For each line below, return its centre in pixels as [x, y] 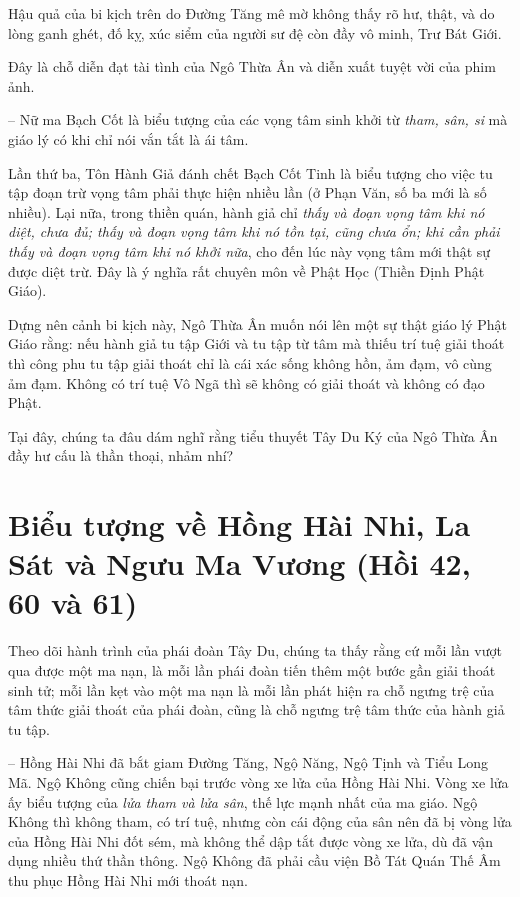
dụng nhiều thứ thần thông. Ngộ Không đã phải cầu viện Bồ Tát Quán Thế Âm [254, 860]
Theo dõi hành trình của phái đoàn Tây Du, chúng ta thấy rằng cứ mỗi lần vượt [255, 650]
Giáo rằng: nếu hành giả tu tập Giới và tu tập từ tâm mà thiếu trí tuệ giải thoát [256, 343]
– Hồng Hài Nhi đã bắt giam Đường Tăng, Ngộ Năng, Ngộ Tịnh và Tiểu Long [248, 762]
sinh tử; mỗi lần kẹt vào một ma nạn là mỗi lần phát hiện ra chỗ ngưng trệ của [251, 689]
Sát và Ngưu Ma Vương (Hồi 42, [239, 563]
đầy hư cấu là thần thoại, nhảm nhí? [121, 455]
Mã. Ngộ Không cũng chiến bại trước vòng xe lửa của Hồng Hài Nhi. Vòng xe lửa [258, 781]
